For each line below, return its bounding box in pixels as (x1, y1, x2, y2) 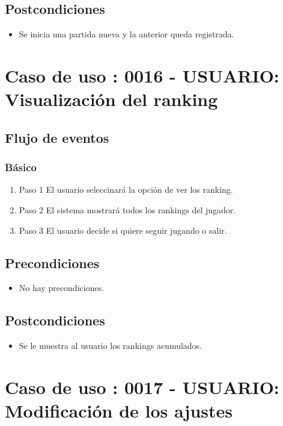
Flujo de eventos (5, 128, 109, 146)
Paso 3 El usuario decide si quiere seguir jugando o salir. (19, 224, 227, 236)
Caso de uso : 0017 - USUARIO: (5, 374, 279, 399)
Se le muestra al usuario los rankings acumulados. (19, 339, 202, 352)
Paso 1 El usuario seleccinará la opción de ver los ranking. (19, 183, 233, 196)
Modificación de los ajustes (5, 398, 233, 423)
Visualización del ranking (5, 87, 218, 111)
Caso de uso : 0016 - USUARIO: (5, 63, 279, 87)
